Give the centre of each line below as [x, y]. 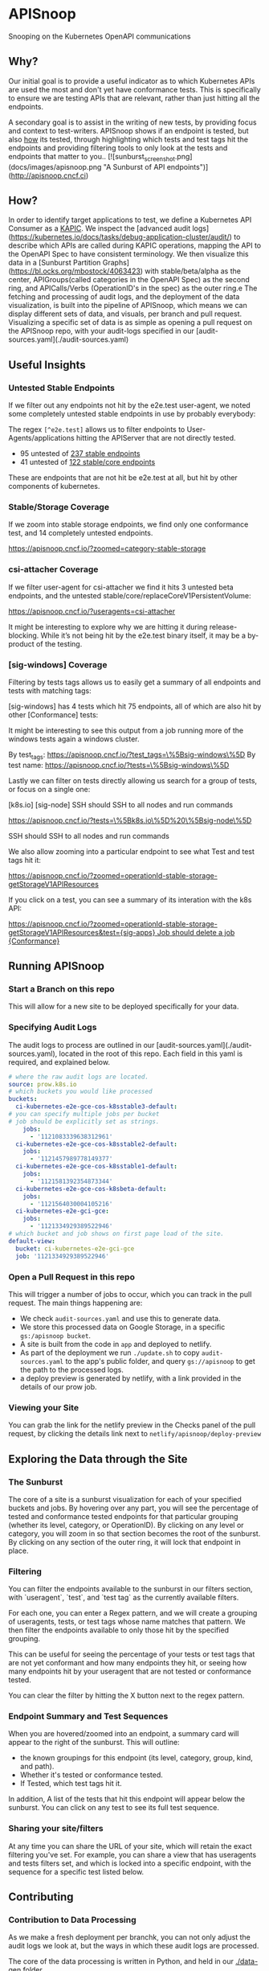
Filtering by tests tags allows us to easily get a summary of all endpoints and [134, 682]
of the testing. [59, 643]
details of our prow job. [59, 1386]
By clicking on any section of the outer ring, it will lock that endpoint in [124, 1542]
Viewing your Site [43, 1407]
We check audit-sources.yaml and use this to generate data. [120, 1318]
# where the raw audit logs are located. [79, 1077]
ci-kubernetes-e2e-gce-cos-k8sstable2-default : [97, 1144]
